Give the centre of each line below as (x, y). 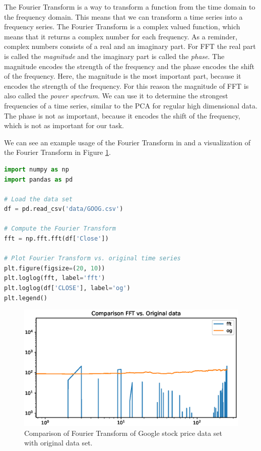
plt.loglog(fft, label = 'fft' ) (55, 278)
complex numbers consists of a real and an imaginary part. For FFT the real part (130, 46)
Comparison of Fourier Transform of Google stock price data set (123, 433)
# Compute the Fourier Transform (60, 229)
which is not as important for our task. (64, 125)
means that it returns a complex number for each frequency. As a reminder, (121, 36)
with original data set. (58, 443)
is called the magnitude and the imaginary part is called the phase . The (114, 56)
